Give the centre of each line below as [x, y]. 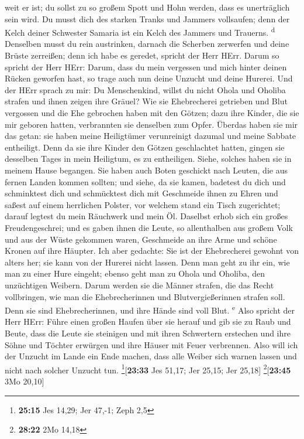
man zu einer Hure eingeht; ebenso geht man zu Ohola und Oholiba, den [135, 273]
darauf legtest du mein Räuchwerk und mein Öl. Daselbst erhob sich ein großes [146, 216]
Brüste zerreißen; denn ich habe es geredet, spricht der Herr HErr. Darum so [142, 55]
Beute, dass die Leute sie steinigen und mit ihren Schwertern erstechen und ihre [148, 333]
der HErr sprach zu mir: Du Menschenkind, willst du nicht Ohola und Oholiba [145, 89]
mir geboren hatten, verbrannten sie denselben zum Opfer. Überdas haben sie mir [151, 124]
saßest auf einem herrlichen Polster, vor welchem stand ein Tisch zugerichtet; [143, 204]
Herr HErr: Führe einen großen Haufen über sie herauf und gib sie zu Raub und [148, 321]
